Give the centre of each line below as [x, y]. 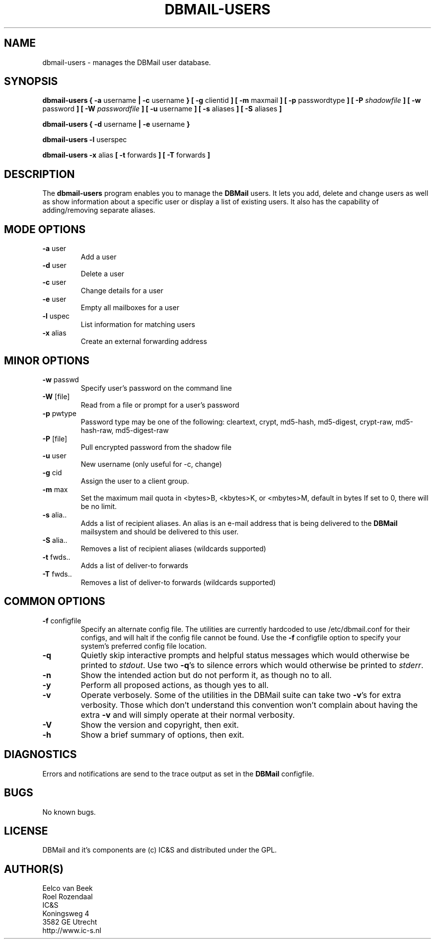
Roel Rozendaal [68, 897]
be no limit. [99, 506]
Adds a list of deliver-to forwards [135, 565]
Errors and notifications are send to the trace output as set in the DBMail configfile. [178, 773]
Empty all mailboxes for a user [130, 308]
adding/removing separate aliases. [99, 210]
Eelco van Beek [68, 888]
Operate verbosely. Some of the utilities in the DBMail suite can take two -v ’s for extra [241, 695]
